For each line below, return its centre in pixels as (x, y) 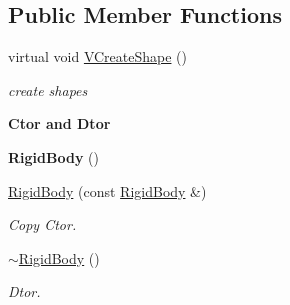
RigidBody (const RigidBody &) (107, 190)
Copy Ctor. (42, 224)
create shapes (48, 89)
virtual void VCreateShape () (98, 56)
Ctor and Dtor (59, 123)
